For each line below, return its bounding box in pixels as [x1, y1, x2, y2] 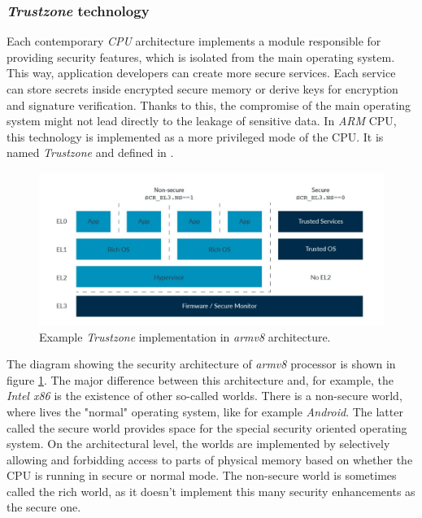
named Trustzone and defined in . [7, 144, 174, 161]
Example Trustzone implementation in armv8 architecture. [39, 328, 331, 345]
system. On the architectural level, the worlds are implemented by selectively [7, 435, 390, 452]
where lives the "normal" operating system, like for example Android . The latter [7, 403, 403, 420]
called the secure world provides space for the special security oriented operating [7, 419, 407, 436]
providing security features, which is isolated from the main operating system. [7, 48, 395, 65]
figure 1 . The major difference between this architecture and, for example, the [7, 371, 394, 388]
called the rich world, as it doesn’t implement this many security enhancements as [7, 482, 415, 499]
